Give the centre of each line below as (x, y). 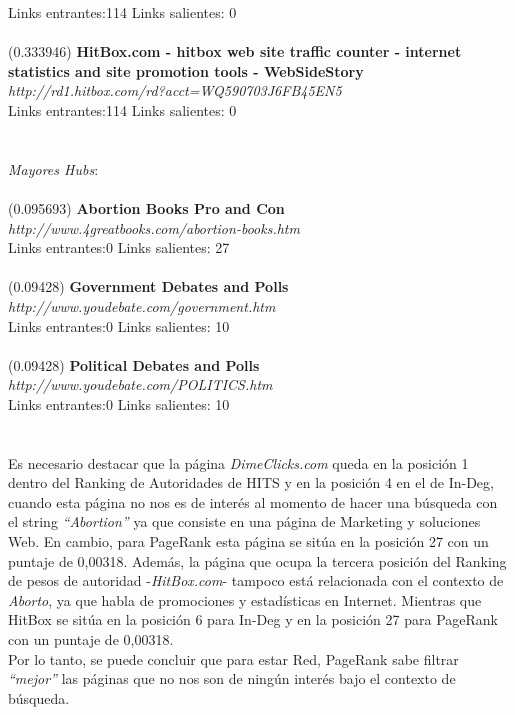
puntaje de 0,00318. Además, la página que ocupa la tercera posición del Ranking (257, 560)
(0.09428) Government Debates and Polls (148, 286)
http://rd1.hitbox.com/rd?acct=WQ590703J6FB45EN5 (175, 90)
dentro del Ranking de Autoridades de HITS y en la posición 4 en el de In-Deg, (251, 482)
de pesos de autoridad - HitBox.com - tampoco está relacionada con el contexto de (256, 580)
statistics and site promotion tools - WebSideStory (186, 70)
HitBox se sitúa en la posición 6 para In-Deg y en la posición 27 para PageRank (253, 619)
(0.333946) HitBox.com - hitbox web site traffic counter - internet (235, 51)
